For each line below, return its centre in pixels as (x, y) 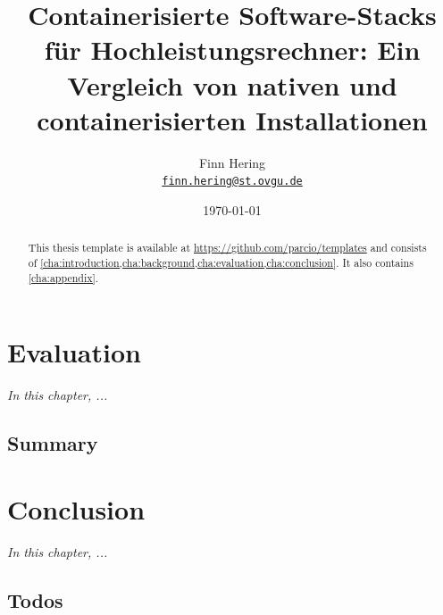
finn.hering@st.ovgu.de (232, 182)
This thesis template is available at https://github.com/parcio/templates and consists (227, 248)
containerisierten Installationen (232, 119)
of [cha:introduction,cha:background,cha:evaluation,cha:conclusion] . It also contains (221, 262)
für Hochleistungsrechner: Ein (232, 50)
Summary (53, 443)
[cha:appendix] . (63, 277)
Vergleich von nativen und (232, 84)
